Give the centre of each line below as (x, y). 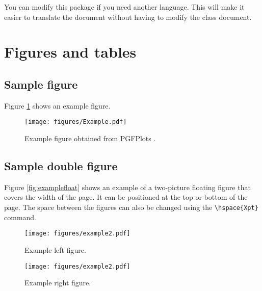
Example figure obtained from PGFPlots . (90, 138)
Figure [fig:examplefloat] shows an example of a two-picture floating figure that (127, 187)
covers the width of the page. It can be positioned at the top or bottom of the (126, 197)
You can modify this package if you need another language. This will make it (124, 7)
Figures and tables (70, 52)
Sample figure (41, 84)
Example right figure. (58, 283)
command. (20, 217)
